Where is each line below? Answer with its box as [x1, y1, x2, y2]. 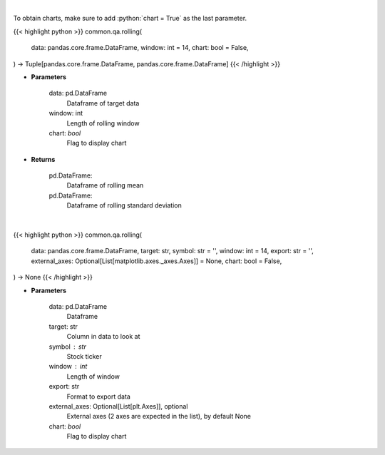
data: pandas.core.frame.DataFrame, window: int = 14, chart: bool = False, [31, 44, 249, 52]
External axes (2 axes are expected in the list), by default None [66, 412, 251, 421]
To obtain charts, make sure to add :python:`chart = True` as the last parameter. [13, 14, 247, 23]
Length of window [66, 372, 120, 381]
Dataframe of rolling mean [66, 181, 144, 190]
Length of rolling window [66, 118, 140, 128]
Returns [31, 155, 56, 163]
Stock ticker [66, 352, 103, 360]
